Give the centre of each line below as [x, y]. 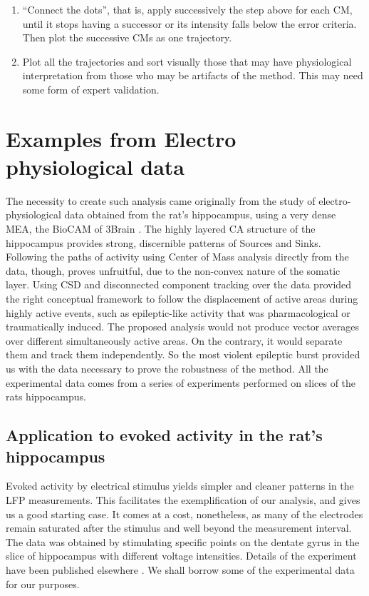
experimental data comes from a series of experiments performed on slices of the [181, 382]
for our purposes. [43, 584]
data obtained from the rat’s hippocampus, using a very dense [200, 214]
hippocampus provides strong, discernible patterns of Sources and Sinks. [163, 242]
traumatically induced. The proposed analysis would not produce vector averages [182, 327]
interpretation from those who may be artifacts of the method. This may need [193, 75]
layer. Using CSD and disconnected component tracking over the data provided [179, 284]
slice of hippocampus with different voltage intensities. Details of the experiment [181, 556]
